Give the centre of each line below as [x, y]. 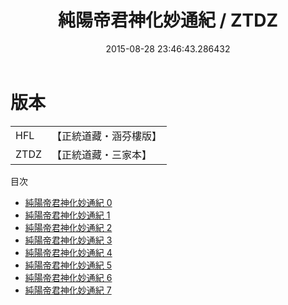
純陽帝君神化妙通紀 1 [67, 215]
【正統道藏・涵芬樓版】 [107, 136]
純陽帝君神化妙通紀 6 [68, 277]
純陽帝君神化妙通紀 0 [68, 202]
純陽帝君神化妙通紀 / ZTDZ [168, 20]
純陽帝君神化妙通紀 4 [68, 252]
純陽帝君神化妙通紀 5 [68, 265]
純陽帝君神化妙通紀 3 [68, 240]
